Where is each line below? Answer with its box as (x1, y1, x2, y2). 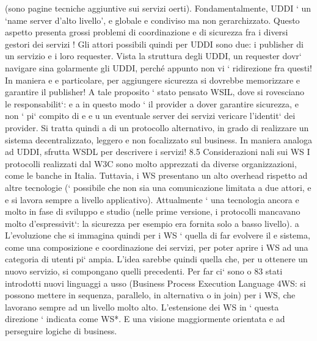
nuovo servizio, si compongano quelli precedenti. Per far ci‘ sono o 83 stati (5, 265, 283, 278)
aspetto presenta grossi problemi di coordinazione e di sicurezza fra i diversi (5, 26, 288, 38)
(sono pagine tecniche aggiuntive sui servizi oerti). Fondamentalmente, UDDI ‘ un (5, 2, 312, 14)
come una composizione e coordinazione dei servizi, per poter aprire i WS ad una (5, 240, 308, 253)
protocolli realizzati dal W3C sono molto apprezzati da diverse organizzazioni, (5, 157, 297, 170)
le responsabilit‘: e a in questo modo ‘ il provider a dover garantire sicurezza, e (5, 97, 299, 110)
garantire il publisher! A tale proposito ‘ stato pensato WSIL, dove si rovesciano (5, 85, 305, 98)
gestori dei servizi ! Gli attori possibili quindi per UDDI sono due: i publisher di (5, 37, 304, 50)
